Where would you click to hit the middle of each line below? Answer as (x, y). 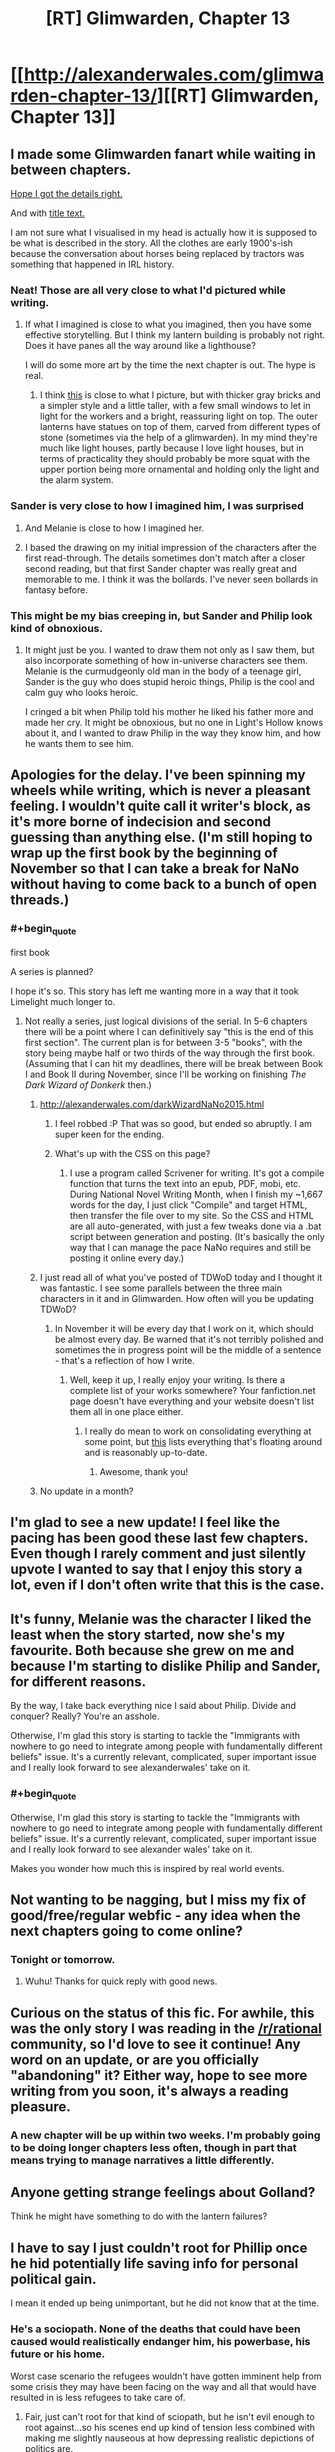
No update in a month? (86, 1491)
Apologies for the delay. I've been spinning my (158, 775)
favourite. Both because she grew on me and (152, 1650)
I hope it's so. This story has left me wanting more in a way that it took (154, 991)
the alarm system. (76, 480)
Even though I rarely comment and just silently (158, 1553)
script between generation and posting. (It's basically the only (197, 1236)
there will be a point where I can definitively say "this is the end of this (169, 1031)
